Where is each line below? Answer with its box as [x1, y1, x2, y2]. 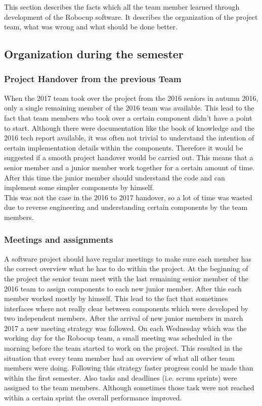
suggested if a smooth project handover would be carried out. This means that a [4, 152, 253, 163]
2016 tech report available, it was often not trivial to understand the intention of [4, 132, 254, 143]
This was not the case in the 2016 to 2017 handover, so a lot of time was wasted [4, 192, 252, 202]
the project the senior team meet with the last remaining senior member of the [4, 273, 248, 283]
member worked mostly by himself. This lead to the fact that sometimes [4, 293, 228, 304]
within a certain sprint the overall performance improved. [4, 392, 182, 403]
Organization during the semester [4, 46, 184, 62]
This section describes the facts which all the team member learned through [4, 2, 240, 12]
